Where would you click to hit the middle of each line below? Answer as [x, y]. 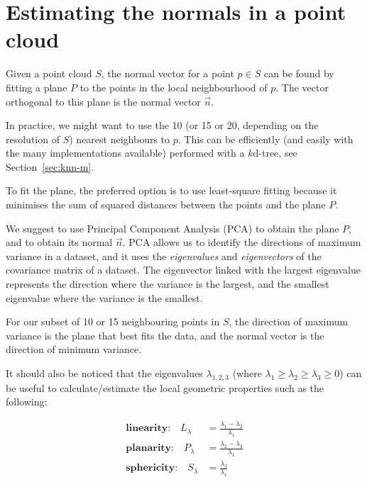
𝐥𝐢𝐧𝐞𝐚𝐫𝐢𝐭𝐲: [148, 428]
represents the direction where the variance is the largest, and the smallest [168, 284]
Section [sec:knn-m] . [50, 166]
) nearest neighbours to [120, 139]
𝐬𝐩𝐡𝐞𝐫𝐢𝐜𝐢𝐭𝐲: [152, 468]
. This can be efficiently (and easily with [265, 139]
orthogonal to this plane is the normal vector [103, 101]
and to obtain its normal [59, 242]
